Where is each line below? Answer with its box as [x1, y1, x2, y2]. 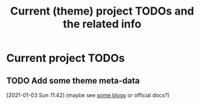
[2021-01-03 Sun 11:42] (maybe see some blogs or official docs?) [6, 92, 170, 98]
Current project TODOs [6, 52, 125, 65]
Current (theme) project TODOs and [10, 4, 195, 18]
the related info [63, 17, 142, 31]
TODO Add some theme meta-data [6, 75, 140, 86]
